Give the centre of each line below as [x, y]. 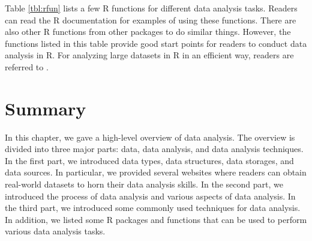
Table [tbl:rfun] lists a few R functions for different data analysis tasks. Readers [151, 8]
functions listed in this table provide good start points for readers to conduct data [156, 43]
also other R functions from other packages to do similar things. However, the [148, 32]
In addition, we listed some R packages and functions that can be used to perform [156, 219]
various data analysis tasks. [55, 231]
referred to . [27, 66]
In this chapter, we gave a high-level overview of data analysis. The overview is [150, 137]
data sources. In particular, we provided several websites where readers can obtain [156, 172]
